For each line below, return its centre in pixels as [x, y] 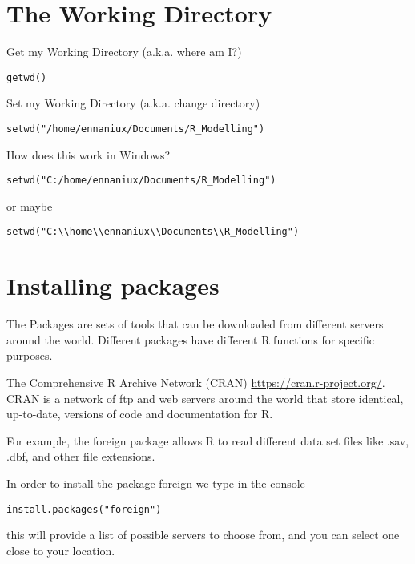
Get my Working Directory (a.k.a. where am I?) [124, 52]
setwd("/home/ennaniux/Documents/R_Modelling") [136, 129]
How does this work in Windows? [89, 154]
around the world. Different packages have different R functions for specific [190, 339]
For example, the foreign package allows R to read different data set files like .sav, [208, 440]
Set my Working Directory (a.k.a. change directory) [133, 103]
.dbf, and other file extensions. [81, 456]
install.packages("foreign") [84, 509]
